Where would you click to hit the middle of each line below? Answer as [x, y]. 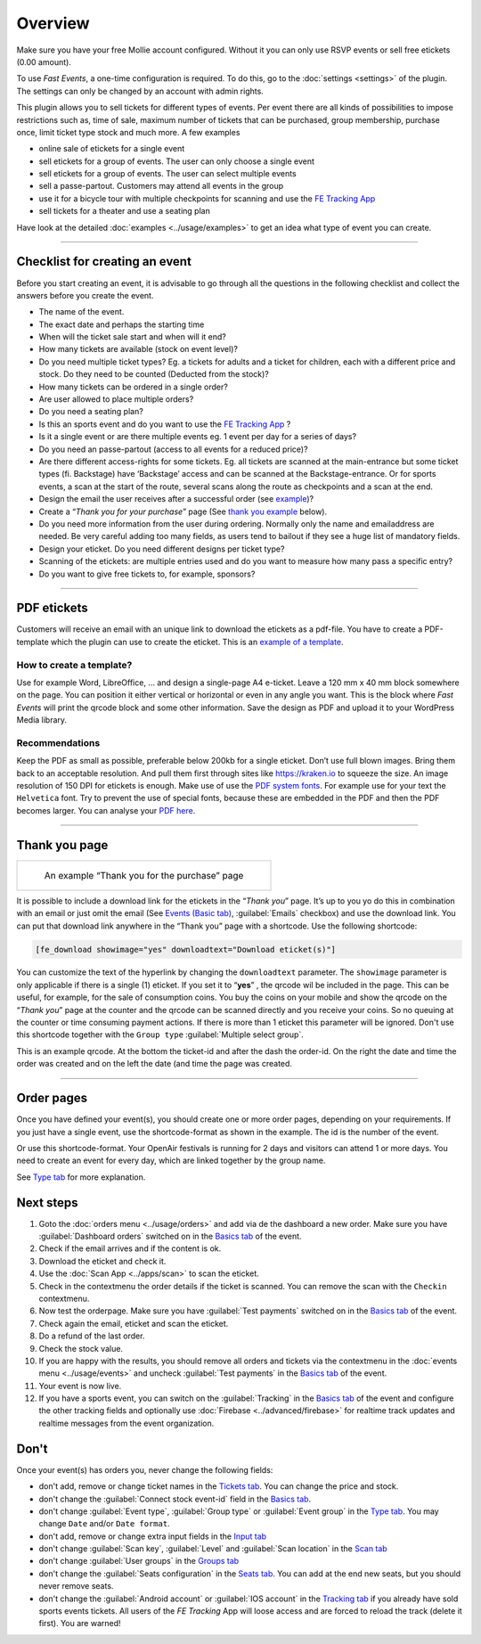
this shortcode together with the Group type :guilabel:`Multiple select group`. [160, 1035]
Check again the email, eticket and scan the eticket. [134, 1323]
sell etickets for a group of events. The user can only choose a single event [177, 161]
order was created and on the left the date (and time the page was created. [155, 1064]
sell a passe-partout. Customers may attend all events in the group [161, 186]
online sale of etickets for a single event [112, 149]
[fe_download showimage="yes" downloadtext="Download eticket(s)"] [186, 949]
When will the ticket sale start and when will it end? [133, 337]
